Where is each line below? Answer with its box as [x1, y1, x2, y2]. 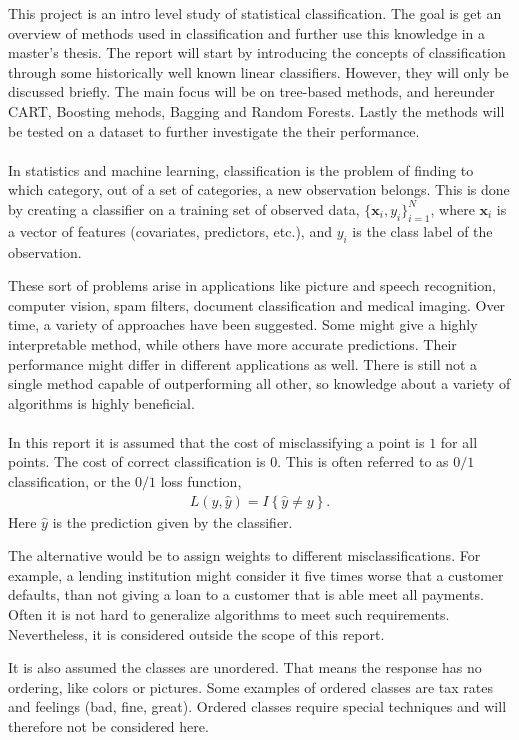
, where [430, 198, 475, 219]
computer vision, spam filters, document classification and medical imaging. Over [8, 294, 506, 315]
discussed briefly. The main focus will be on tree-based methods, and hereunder [8, 81, 495, 102]
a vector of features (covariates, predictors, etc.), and [8, 220, 332, 241]
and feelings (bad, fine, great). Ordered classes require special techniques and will [8, 696, 507, 717]
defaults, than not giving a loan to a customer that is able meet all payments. [8, 584, 484, 605]
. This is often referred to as [277, 451, 449, 472]
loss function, [160, 471, 242, 492]
